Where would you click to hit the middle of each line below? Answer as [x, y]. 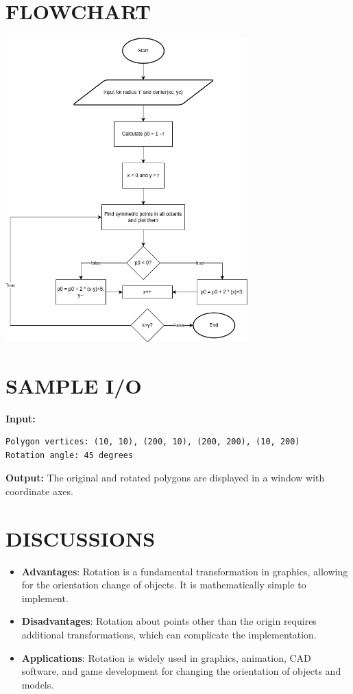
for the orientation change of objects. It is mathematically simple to [164, 585]
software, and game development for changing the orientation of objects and [181, 671]
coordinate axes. [39, 491]
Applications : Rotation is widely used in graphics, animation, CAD [166, 657]
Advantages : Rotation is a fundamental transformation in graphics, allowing [185, 571]
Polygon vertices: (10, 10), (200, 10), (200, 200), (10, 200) [153, 442]
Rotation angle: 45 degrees [70, 455]
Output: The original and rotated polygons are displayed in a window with [165, 478]
